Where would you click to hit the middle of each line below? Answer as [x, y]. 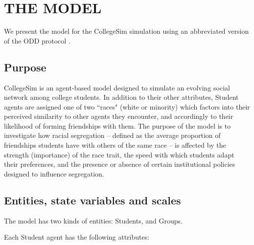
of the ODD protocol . [37, 40]
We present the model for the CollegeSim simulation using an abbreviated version [127, 31]
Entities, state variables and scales [92, 200]
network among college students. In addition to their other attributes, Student [121, 97]
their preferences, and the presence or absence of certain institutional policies [120, 164]
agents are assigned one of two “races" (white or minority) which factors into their [127, 106]
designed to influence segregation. [54, 173]
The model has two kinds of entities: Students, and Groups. [93, 220]
